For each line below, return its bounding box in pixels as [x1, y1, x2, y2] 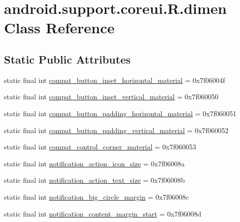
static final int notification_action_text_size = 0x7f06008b [4, 175, 185, 185]
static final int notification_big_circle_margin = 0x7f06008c [4, 191, 189, 202]
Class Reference [4, 17, 115, 38]
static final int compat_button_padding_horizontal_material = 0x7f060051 [4, 108, 237, 118]
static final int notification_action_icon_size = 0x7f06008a [4, 158, 185, 168]
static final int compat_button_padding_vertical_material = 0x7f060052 [4, 125, 229, 135]
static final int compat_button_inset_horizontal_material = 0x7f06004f [4, 74, 225, 85]
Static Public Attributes [4, 51, 131, 67]
